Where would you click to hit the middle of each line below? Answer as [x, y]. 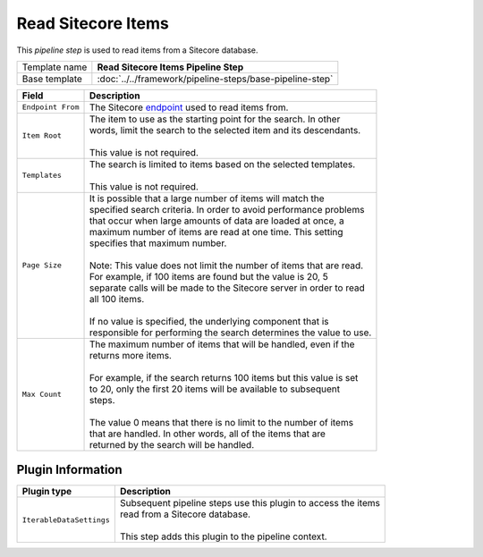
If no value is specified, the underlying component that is [209, 321]
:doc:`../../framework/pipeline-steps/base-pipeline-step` [215, 79]
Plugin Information [69, 470]
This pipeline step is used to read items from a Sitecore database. [137, 50]
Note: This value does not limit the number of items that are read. [226, 266]
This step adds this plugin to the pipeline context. [223, 536]
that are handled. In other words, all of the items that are [208, 434]
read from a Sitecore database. [185, 514]
